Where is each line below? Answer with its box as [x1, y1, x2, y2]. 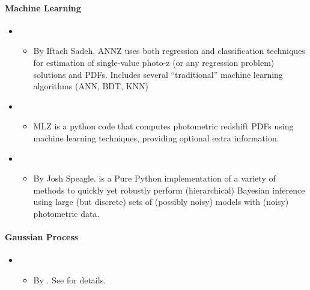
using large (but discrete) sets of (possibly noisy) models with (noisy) [33, 195, 289, 208]
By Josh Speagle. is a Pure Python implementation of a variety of [33, 172, 276, 185]
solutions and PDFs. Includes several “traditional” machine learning [33, 68, 283, 80]
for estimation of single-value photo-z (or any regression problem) [33, 56, 275, 68]
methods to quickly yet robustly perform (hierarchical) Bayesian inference [33, 183, 305, 196]
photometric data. [33, 207, 100, 219]
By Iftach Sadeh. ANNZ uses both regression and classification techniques [33, 44, 305, 57]
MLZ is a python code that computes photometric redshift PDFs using [33, 120, 294, 132]
